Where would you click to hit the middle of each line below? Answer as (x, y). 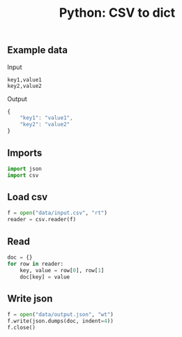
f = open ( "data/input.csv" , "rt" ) (58, 213)
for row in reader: (36, 264)
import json (24, 169)
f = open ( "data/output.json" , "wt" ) (60, 315)
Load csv (28, 197)
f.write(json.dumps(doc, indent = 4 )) (60, 321)
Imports (25, 152)
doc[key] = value (45, 277)
